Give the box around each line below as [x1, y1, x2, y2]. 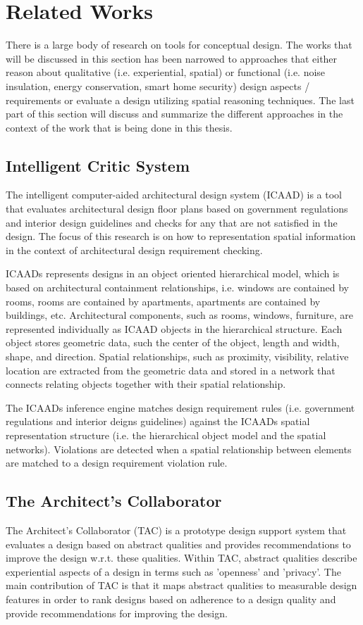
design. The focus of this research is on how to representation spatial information [6, 229, 356, 244]
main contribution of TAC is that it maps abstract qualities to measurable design [6, 578, 357, 593]
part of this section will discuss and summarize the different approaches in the [6, 106, 343, 121]
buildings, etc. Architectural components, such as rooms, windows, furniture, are [6, 308, 354, 322]
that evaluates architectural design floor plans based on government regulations [6, 201, 348, 216]
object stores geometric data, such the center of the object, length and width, [6, 335, 340, 350]
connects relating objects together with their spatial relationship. [6, 377, 286, 391]
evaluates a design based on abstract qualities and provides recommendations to [6, 536, 351, 551]
